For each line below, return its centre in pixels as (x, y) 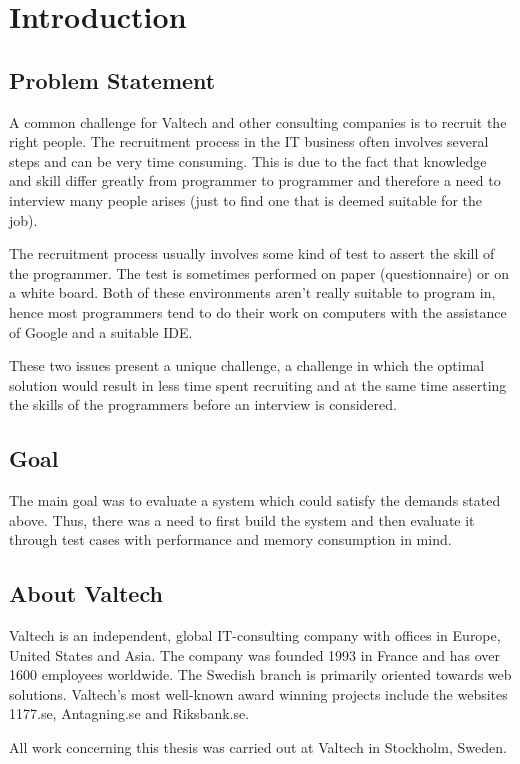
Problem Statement (112, 79)
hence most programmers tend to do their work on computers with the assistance (258, 311)
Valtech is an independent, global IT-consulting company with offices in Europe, (255, 635)
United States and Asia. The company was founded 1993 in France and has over (254, 654)
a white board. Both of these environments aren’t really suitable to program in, (252, 292)
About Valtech (86, 593)
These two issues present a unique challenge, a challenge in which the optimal (247, 365)
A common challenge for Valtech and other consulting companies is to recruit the (258, 121)
